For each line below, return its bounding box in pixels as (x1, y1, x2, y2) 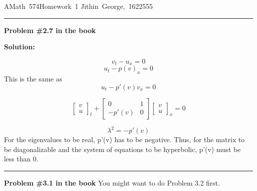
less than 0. (4, 153, 39, 164)
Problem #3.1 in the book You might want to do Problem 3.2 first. (4, 177, 220, 188)
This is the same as (4, 74, 62, 84)
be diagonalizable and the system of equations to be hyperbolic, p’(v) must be (4, 144, 241, 154)
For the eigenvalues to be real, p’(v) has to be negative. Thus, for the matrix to (4, 134, 245, 145)
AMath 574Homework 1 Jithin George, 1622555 (4, 1, 153, 11)
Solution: (4, 41, 35, 52)
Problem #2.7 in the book (4, 25, 96, 35)
